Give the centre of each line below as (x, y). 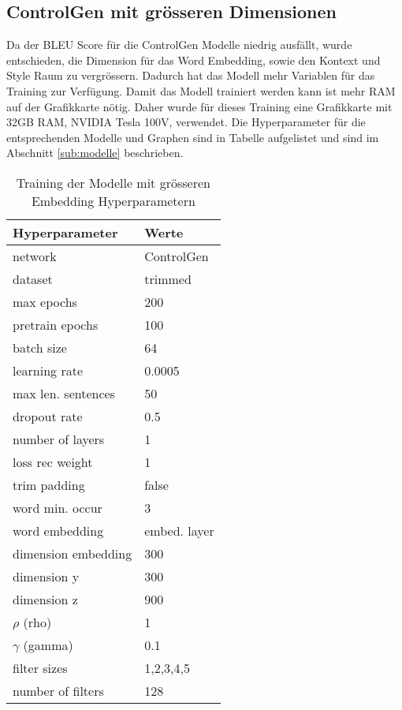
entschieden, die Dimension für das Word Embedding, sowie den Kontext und (194, 60)
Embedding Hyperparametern (113, 200)
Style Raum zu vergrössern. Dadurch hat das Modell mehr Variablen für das (191, 75)
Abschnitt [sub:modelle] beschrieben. (95, 153)
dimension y (46, 576)
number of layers (59, 439)
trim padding (49, 484)
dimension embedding (73, 553)
